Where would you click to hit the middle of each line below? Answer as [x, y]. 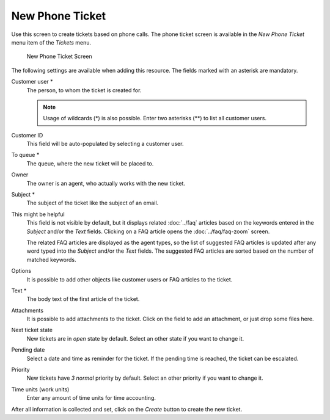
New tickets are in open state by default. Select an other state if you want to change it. [135, 338]
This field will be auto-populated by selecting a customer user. [105, 144]
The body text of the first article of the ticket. [83, 299]
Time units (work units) [40, 389]
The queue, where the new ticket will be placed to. [90, 163]
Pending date [28, 350]
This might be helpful [38, 214]
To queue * [25, 155]
